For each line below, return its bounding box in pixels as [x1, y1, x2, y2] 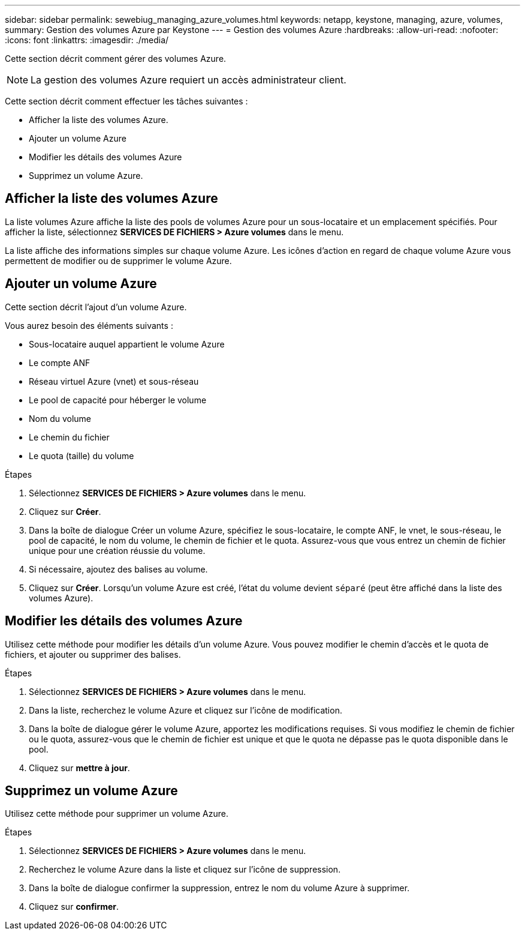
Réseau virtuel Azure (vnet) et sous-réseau [29, 376, 199, 386]
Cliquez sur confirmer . [29, 901, 119, 912]
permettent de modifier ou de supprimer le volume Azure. [5, 255, 232, 266]
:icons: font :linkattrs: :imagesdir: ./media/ [5, 35, 169, 45]
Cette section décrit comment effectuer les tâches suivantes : [5, 96, 248, 106]
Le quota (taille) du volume [29, 450, 134, 461]
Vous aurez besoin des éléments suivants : [5, 320, 173, 331]
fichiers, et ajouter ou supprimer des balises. [5, 649, 181, 660]
